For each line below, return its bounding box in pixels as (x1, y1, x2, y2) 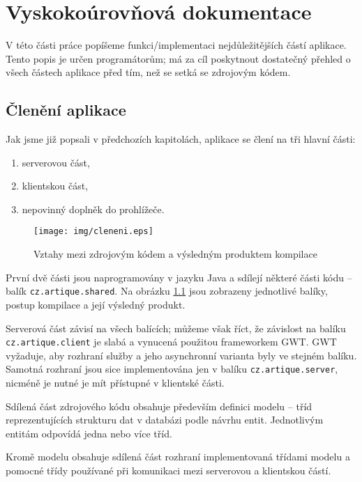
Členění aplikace (6, 99, 126, 120)
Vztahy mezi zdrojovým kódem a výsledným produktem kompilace (33, 247, 317, 261)
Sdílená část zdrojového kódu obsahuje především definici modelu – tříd (6, 398, 312, 413)
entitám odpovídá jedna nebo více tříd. (6, 426, 172, 440)
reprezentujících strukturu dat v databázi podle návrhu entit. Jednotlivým (6, 412, 324, 427)
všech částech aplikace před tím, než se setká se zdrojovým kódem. (6, 65, 291, 79)
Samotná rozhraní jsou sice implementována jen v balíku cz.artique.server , (6, 361, 338, 376)
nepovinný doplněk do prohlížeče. (22, 201, 165, 216)
